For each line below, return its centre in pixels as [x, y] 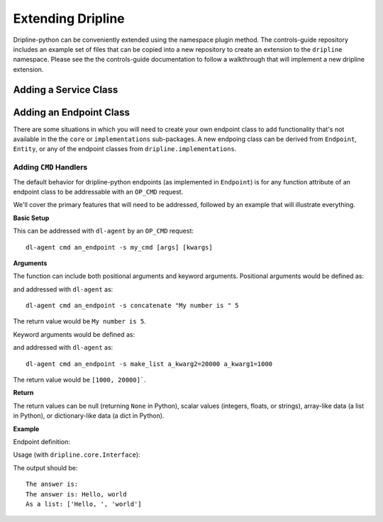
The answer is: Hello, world [76, 494]
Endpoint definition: [42, 442]
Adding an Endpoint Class [72, 112]
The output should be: [45, 467]
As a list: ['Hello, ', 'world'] [84, 504]
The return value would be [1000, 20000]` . [80, 380]
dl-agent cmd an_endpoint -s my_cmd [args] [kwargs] [119, 247]
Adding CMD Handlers [50, 167]
